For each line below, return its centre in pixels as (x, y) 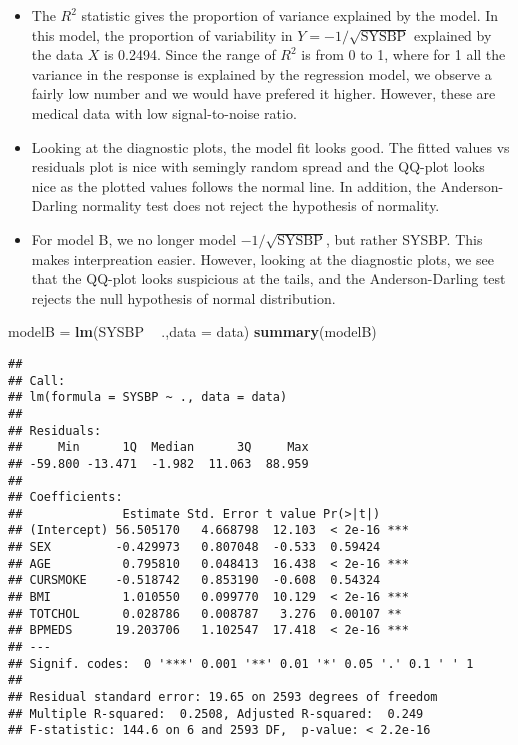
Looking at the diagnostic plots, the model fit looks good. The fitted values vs (270, 146)
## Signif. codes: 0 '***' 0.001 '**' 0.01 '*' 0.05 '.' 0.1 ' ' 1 (241, 663)
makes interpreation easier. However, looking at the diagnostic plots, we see (262, 258)
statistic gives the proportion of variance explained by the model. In (290, 15)
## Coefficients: (65, 497)
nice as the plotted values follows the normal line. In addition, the (233, 185)
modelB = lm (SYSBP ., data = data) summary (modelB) (192, 331)
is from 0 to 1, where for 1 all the (403, 54)
